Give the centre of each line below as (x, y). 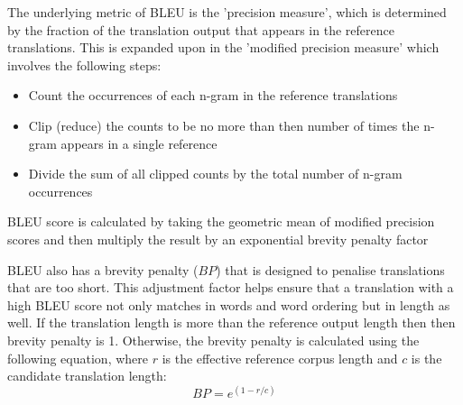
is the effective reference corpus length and (280, 358)
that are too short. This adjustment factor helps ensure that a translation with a (231, 287)
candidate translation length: (87, 376)
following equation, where (78, 358)
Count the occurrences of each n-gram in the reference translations (213, 95)
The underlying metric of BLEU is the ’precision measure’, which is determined (227, 12)
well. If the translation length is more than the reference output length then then (231, 322)
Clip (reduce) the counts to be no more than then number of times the (224, 125)
